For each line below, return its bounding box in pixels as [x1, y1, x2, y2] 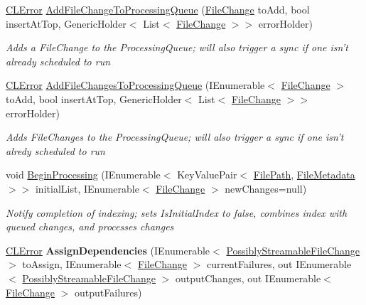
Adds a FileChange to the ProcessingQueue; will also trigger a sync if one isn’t [6, 40, 348, 55]
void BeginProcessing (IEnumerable [6, 167, 161, 182]
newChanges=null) [225, 181, 307, 196]
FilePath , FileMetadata [253, 167, 355, 182]
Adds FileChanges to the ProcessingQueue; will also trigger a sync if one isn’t [6, 129, 344, 144]
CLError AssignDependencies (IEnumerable [6, 242, 210, 257]
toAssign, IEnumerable [22, 257, 122, 272]
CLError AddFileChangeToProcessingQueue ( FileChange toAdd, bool [6, 2, 310, 16]
